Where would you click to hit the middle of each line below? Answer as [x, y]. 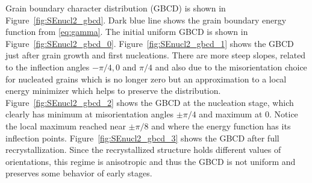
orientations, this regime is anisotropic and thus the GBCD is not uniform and [151, 161]
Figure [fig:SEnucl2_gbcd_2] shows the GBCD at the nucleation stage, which [150, 102]
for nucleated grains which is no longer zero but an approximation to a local [146, 79]
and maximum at [231, 114]
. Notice [284, 114]
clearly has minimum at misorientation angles [90, 114]
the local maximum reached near [66, 126]
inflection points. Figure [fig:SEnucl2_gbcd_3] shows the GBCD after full [142, 138]
